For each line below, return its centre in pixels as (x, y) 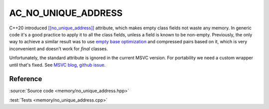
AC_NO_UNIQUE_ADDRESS (66, 13)
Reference (26, 79)
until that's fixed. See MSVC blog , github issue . (57, 65)
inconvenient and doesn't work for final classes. (59, 49)
